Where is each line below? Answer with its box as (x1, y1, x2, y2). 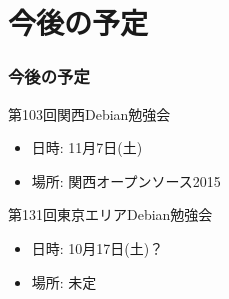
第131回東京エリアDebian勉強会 (8, 204, 213, 225)
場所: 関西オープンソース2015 (31, 170, 221, 191)
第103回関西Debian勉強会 (8, 103, 171, 124)
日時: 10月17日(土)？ (31, 237, 164, 258)
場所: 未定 (31, 271, 97, 292)
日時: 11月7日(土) (31, 137, 143, 158)
